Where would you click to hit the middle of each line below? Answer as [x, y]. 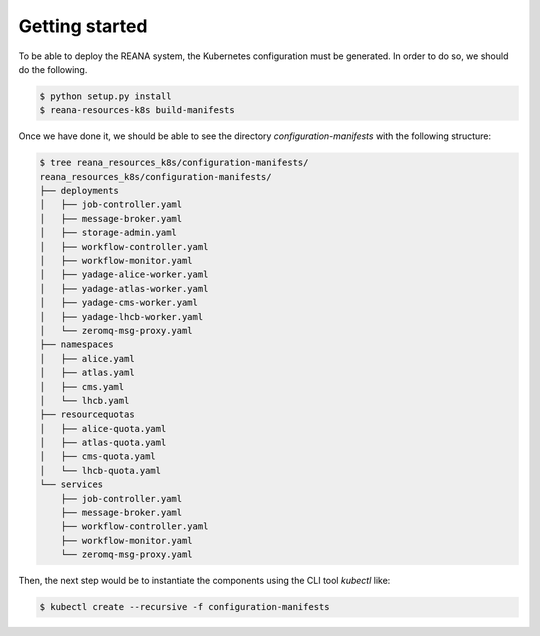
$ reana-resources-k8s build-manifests [137, 110]
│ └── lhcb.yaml [84, 400]
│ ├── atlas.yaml [87, 373]
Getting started [83, 26]
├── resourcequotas [87, 414]
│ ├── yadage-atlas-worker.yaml [124, 288]
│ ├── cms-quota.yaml [98, 456]
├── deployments [79, 191]
